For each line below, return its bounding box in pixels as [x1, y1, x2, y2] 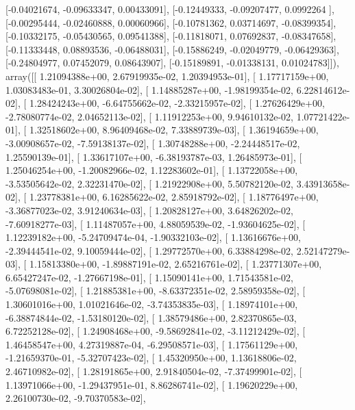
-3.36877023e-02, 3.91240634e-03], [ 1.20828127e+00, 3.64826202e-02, [5, 203, 293, 217]
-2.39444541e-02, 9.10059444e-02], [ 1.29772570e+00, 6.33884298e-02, [5, 243, 293, 257]
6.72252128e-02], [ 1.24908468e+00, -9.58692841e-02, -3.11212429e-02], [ [5, 324, 306, 338]
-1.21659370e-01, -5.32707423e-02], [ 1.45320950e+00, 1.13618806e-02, [5, 350, 297, 365]
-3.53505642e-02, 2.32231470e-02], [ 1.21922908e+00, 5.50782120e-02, [5, 176, 293, 190]
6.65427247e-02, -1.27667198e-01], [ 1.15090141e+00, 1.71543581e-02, [5, 270, 293, 284]
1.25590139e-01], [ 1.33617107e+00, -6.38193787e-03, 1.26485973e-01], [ [5, 149, 302, 164]
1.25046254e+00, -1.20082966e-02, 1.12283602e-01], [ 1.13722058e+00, [5, 163, 298, 177]
